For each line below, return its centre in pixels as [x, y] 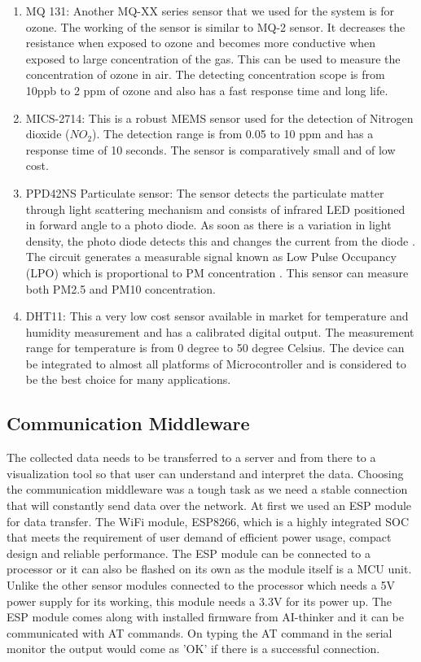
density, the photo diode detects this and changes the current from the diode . [220, 240]
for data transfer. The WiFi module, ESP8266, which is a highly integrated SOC [208, 521]
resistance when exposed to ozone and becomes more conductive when [201, 43]
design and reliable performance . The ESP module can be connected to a [189, 553]
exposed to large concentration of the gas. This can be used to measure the [213, 58]
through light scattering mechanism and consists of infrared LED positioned [215, 209]
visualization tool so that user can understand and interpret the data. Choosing [205, 473]
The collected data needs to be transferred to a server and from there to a [191, 457]
